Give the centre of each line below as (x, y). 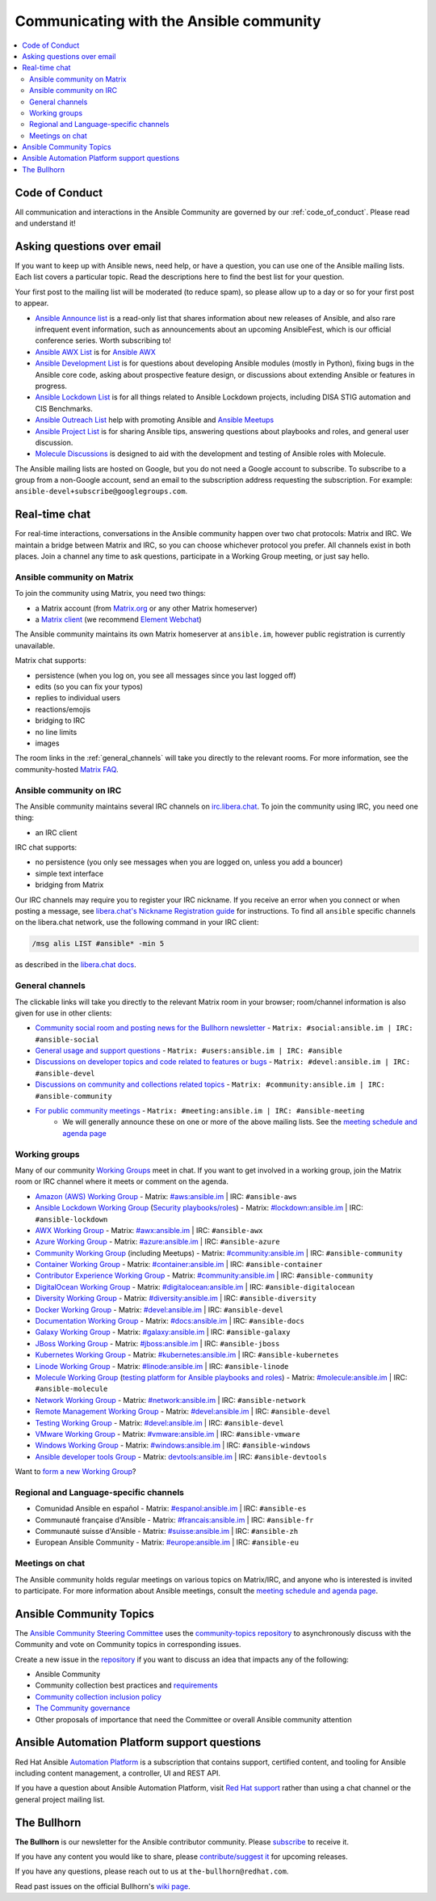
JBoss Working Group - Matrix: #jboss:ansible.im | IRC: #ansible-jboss (157, 1343)
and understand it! (45, 223)
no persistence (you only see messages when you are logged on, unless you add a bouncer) (189, 862)
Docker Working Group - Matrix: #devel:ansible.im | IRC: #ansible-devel (159, 1309)
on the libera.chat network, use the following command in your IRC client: (137, 923)
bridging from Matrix (69, 885)
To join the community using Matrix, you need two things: (110, 594)
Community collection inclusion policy (98, 1696)
